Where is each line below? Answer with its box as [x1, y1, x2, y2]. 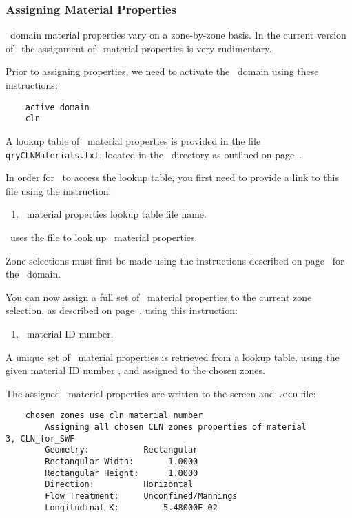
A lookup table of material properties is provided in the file [6, 133, 261, 147]
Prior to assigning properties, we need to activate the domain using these [6, 64, 319, 79]
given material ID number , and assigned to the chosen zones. [6, 363, 265, 377]
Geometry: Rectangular [45, 445, 198, 455]
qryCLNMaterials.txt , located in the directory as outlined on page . [6, 147, 302, 161]
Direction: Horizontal [45, 479, 194, 490]
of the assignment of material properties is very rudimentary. [6, 41, 272, 55]
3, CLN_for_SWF [6, 433, 75, 444]
